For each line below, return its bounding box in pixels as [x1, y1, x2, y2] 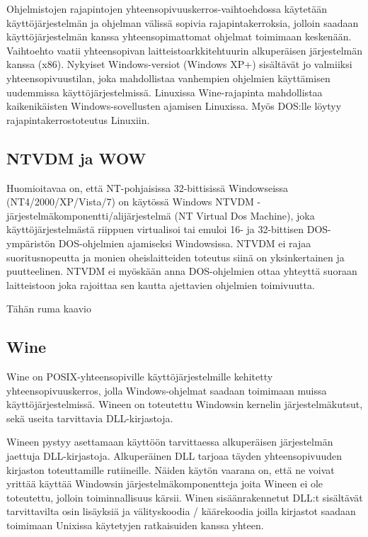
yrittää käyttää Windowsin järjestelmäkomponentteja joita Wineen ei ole [6, 476, 323, 491]
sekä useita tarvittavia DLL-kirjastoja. [6, 410, 173, 425]
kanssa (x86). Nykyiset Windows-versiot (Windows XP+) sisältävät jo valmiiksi [6, 57, 352, 72]
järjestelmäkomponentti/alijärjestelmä [6, 208, 171, 222]
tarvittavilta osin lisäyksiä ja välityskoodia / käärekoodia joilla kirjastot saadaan [6, 504, 356, 519]
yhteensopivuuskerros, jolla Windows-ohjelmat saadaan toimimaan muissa [6, 383, 327, 397]
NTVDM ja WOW [6, 147, 146, 169]
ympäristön [6, 235, 55, 250]
